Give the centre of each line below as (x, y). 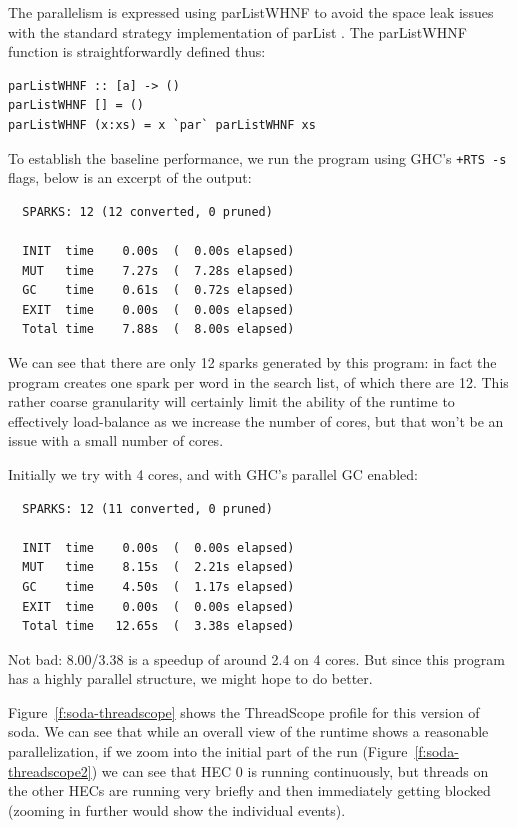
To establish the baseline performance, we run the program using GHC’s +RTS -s (257, 157)
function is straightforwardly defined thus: (137, 51)
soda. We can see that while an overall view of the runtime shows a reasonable (248, 731)
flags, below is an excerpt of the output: (130, 177)
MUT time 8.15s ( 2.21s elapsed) (158, 567)
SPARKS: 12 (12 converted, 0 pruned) (147, 211)
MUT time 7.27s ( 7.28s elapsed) (158, 270)
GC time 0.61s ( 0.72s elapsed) (158, 290)
